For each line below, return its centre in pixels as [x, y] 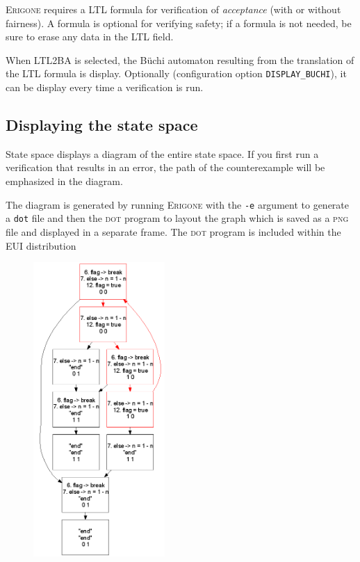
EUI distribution [41, 245]
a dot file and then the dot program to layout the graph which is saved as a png [177, 218]
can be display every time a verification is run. [105, 87]
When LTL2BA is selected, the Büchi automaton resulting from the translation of [180, 59]
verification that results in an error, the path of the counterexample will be [165, 167]
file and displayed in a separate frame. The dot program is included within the [173, 231]
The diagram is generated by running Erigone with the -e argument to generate [178, 204]
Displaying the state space [102, 125]
